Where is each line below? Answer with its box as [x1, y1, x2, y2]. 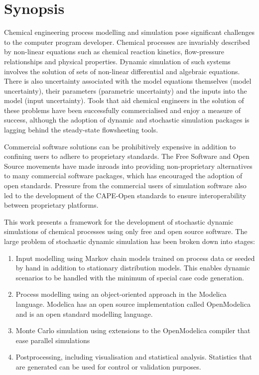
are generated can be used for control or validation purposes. [15, 361, 201, 372]
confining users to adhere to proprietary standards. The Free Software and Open [4, 151, 250, 161]
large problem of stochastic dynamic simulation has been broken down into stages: [4, 236, 255, 246]
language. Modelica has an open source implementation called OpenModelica [15, 298, 251, 309]
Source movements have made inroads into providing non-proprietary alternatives [4, 160, 253, 171]
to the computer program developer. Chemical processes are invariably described [4, 36, 250, 47]
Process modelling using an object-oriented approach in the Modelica [15, 289, 227, 299]
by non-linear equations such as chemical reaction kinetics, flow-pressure [4, 46, 224, 57]
